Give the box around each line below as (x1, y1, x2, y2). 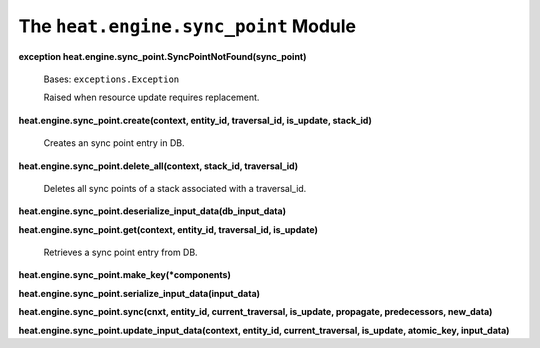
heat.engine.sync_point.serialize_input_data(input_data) (18, 287, 260, 299)
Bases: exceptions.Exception (43, 73, 180, 85)
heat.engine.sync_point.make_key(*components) (18, 269, 232, 281)
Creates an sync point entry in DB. (43, 137, 185, 149)
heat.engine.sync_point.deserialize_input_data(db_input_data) (18, 205, 287, 217)
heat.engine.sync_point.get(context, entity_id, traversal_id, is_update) (18, 223, 319, 235)
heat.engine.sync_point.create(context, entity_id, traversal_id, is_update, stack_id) (18, 114, 372, 126)
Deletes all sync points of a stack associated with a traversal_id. (43, 182, 307, 194)
